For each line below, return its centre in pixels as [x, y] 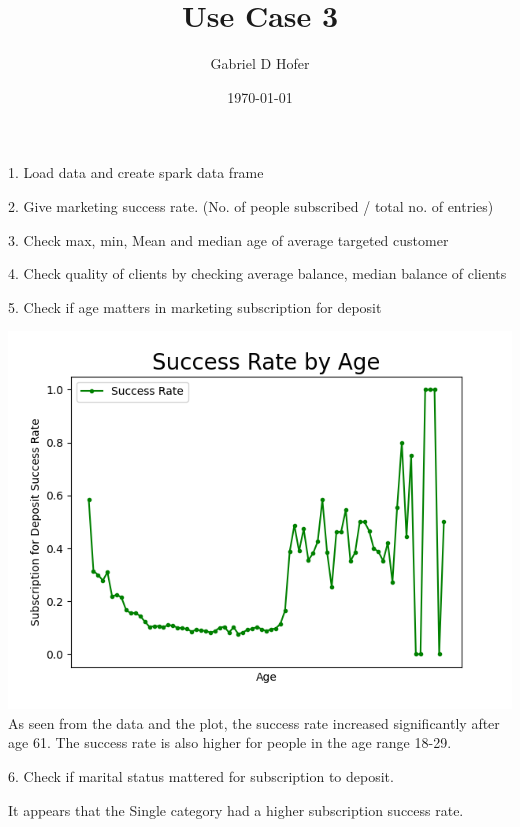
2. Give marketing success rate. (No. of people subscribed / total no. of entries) [251, 205]
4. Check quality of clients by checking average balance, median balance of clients [257, 273]
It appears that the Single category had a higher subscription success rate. [236, 809]
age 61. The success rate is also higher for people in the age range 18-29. [230, 742]
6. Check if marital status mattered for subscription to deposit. [201, 776]
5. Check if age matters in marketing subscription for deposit [195, 306]
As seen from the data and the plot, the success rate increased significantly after [254, 722]
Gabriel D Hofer [260, 63]
